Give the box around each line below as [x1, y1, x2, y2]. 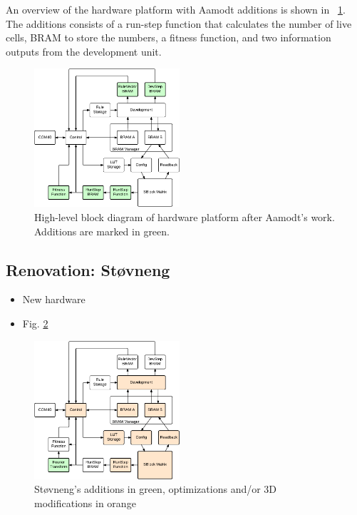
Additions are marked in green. [34, 223, 170, 238]
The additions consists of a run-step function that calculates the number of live [6, 16, 352, 31]
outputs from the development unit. [6, 44, 162, 58]
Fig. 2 [22, 315, 48, 330]
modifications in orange [34, 495, 136, 510]
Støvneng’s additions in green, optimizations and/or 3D [34, 481, 277, 496]
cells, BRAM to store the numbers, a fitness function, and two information [6, 30, 331, 45]
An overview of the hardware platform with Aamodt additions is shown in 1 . [6, 2, 346, 16]
